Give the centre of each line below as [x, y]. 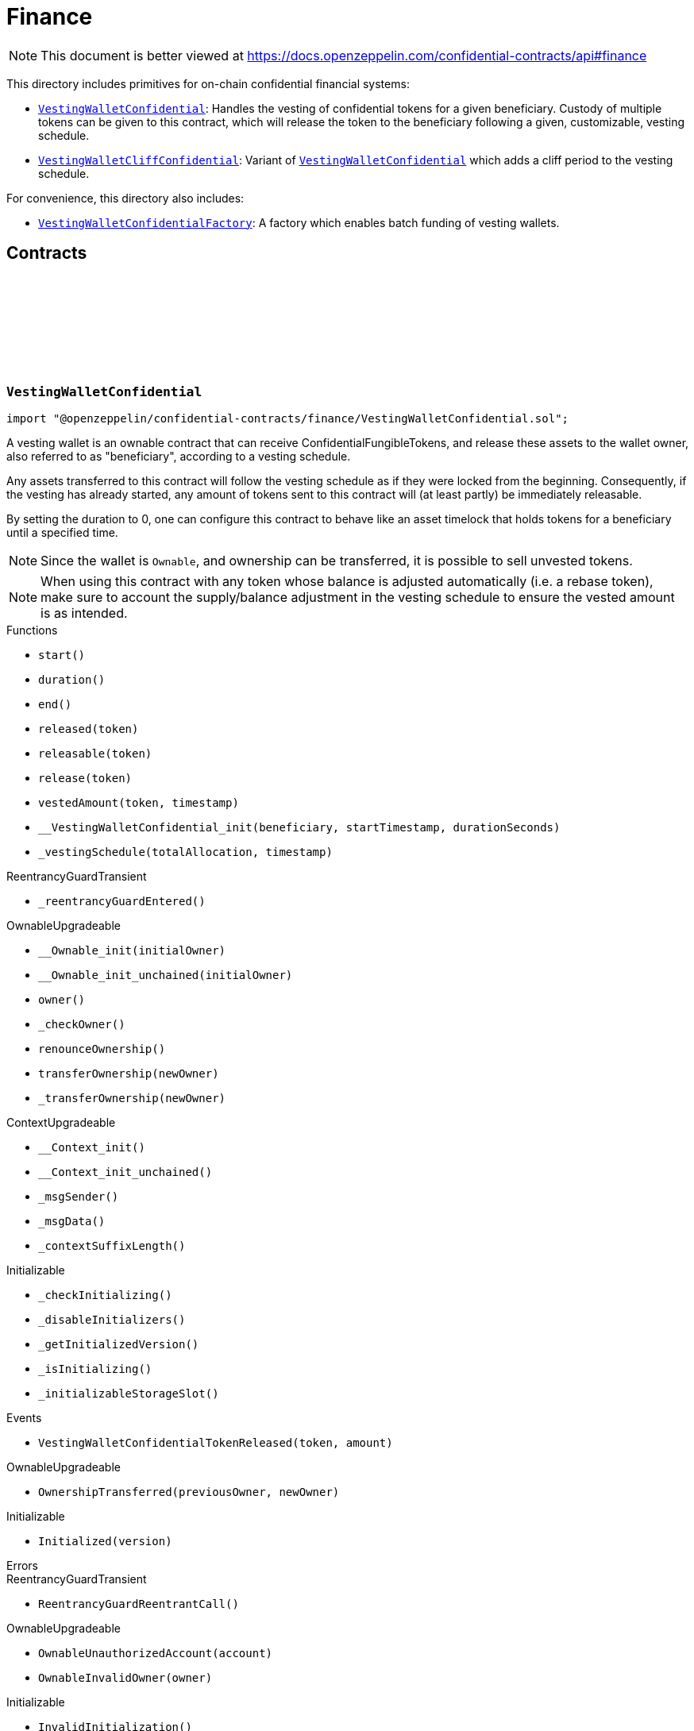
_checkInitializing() [105, 1295]
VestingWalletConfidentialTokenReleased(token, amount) [216, 1442]
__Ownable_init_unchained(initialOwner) [166, 975]
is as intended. [84, 613]
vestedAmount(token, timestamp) [139, 802]
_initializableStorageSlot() [129, 1393]
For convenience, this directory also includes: [125, 198]
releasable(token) [95, 753]
